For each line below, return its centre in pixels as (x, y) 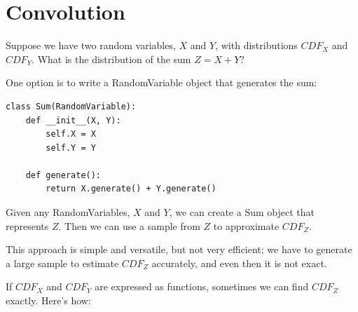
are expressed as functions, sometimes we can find (202, 286)
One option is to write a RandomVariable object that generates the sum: (161, 82)
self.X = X (71, 134)
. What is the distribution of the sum (111, 59)
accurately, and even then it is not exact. (239, 263)
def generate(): (63, 175)
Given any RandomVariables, (68, 212)
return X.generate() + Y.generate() (131, 189)
